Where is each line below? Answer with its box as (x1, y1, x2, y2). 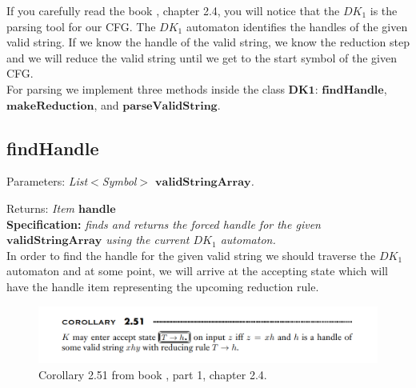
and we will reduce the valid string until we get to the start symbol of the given (6, 49, 397, 66)
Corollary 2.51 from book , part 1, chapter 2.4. (38, 366, 267, 382)
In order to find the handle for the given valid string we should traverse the (6, 246, 376, 263)
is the (370, 2, 398, 18)
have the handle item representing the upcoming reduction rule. (6, 278, 319, 294)
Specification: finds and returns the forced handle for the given (6, 215, 321, 232)
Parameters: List (6, 173, 88, 190)
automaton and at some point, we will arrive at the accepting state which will (6, 262, 388, 279)
